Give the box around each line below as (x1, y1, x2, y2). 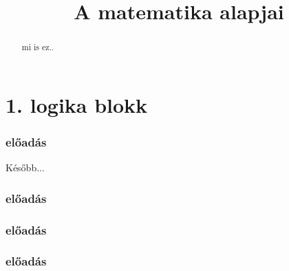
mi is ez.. (21, 41, 54, 53)
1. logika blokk (6, 90, 148, 118)
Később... (6, 160, 45, 175)
